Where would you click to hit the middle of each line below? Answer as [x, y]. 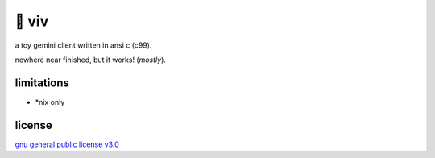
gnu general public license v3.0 [67, 144]
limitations [42, 83]
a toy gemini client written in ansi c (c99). [83, 45]
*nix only [50, 102]
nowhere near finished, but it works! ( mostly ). [91, 60]
